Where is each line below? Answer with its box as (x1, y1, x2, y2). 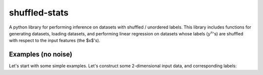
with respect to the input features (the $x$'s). (9, 38, 100, 44)
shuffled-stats (9, 7, 69, 18)
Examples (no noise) (9, 50, 73, 59)
